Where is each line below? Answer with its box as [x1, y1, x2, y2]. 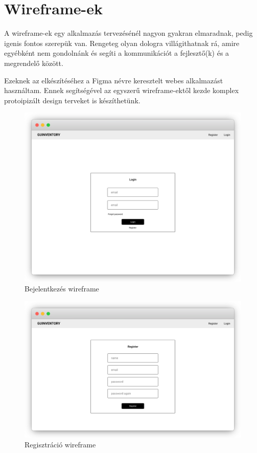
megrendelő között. [4, 57, 63, 68]
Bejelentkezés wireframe [25, 283, 99, 294]
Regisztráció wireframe [25, 439, 96, 450]
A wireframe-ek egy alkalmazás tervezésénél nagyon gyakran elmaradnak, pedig [4, 28, 253, 38]
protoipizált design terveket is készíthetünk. [4, 95, 141, 105]
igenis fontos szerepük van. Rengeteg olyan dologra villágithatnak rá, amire [4, 37, 240, 48]
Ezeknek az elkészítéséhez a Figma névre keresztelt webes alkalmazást [4, 75, 223, 85]
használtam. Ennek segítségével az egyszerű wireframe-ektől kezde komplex [4, 85, 239, 96]
